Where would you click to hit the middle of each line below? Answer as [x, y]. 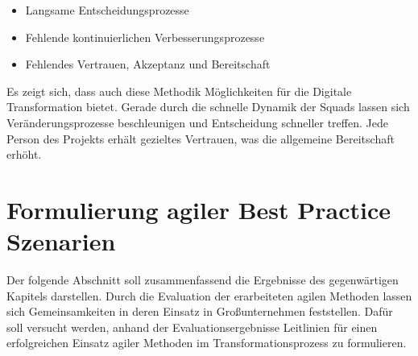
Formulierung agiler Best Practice [199, 209]
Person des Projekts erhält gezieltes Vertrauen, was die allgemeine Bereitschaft [201, 138]
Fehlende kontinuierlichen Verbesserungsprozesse [145, 37]
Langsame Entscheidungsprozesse [107, 10]
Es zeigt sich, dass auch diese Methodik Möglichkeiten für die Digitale [179, 91]
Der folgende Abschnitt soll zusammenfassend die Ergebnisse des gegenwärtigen [203, 280]
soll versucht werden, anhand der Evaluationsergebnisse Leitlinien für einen [192, 327]
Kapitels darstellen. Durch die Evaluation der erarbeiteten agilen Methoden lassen [209, 295]
